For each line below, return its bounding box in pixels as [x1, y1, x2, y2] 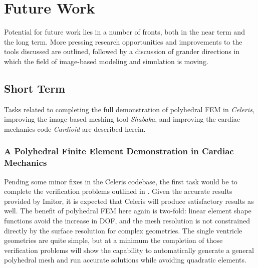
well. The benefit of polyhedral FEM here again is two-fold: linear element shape [4, 205, 251, 216]
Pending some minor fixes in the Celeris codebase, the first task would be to [4, 176, 237, 186]
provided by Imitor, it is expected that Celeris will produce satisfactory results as [4, 195, 254, 206]
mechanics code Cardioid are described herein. [4, 123, 146, 134]
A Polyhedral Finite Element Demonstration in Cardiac [4, 145, 234, 157]
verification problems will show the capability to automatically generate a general [4, 244, 254, 255]
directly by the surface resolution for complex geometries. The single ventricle [4, 225, 242, 235]
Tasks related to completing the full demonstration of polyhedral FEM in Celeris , [4, 104, 254, 114]
